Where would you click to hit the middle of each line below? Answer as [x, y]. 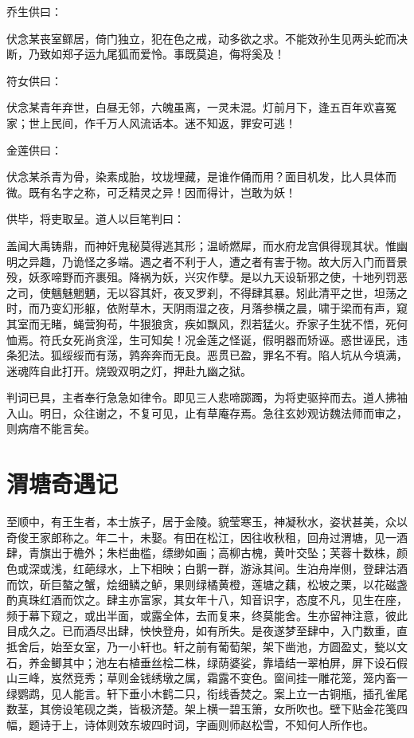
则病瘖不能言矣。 [51, 428]
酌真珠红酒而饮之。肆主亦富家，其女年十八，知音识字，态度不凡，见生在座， [207, 600]
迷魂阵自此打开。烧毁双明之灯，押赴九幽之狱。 [129, 370]
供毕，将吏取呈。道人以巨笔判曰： [96, 219]
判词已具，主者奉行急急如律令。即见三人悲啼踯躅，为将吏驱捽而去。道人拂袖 [207, 397]
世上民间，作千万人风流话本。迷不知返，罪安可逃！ [162, 122]
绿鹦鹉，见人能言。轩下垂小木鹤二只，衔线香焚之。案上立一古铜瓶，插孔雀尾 [207, 693]
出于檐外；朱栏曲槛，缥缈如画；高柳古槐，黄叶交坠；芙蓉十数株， [223, 553]
